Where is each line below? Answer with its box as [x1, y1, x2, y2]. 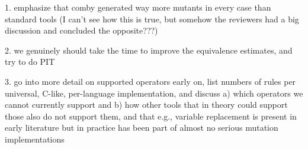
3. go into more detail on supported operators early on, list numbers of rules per [5, 75, 296, 87]
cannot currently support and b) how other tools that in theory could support [5, 98, 288, 111]
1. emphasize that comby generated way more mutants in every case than [5, 1, 271, 13]
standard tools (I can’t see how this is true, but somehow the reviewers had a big [5, 12, 299, 25]
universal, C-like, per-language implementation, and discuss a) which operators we [5, 87, 303, 99]
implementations [5, 133, 65, 145]
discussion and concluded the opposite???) [5, 24, 158, 37]
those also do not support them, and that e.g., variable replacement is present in [5, 110, 297, 122]
